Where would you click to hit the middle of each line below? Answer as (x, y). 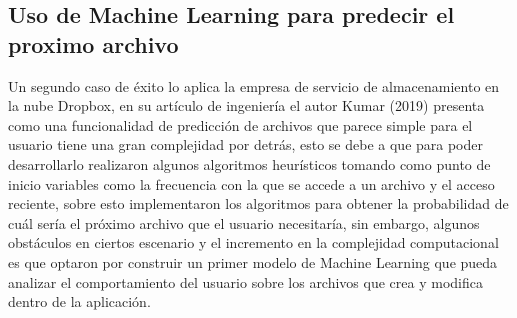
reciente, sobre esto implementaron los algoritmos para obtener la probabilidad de (258, 203)
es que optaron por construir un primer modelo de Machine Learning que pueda (253, 261)
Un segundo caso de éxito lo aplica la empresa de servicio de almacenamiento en (254, 85)
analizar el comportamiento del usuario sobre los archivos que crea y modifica (245, 281)
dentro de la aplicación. (79, 301)
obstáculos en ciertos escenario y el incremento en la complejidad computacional (253, 242)
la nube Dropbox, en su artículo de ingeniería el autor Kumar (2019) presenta (246, 105)
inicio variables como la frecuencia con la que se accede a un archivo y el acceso (251, 183)
